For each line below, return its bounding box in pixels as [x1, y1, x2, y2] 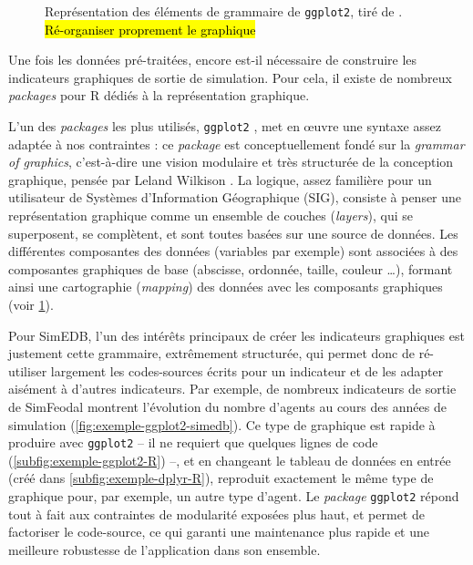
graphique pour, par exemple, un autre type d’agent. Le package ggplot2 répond [8, 487, 459, 506]
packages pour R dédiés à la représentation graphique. [8, 86, 310, 105]
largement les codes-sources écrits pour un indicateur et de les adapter [50, 361, 444, 380]
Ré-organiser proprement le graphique [45, 19, 256, 38]
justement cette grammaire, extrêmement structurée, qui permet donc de [8, 344, 415, 363]
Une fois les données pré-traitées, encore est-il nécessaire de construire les [8, 50, 417, 69]
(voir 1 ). [8, 295, 54, 314]
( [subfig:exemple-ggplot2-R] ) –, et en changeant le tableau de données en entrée [8, 450, 451, 469]
